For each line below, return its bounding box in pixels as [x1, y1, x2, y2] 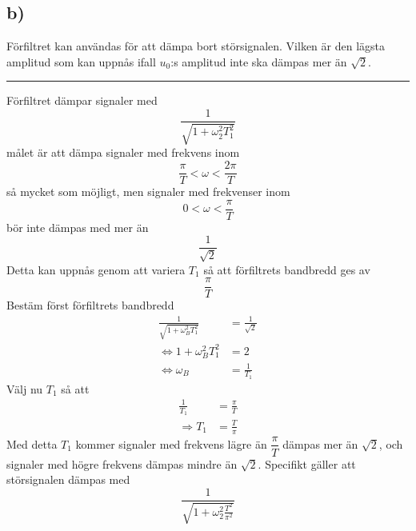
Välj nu [6, 380, 43, 397]
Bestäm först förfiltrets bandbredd [6, 297, 174, 313]
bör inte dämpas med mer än [6, 218, 149, 235]
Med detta [6, 435, 58, 452]
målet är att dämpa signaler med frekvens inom [6, 144, 240, 161]
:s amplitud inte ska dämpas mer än [170, 53, 347, 70]
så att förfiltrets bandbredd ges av [203, 261, 370, 277]
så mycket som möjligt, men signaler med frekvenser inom [6, 183, 290, 200]
